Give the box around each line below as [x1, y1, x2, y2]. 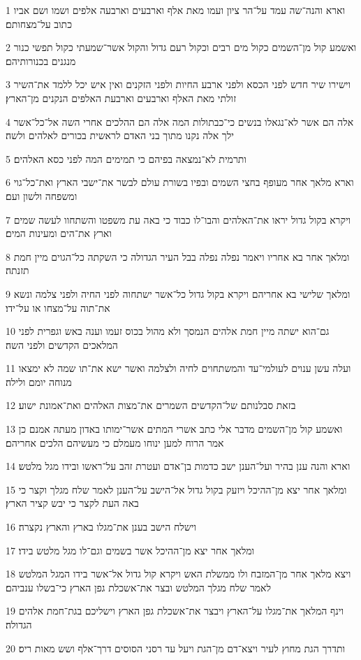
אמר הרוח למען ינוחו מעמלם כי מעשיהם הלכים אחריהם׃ [6, 435, 224, 450]
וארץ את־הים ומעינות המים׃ [6, 226, 112, 241]
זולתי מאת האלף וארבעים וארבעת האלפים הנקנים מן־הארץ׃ [6, 90, 237, 105]
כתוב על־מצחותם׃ [6, 16, 72, 31]
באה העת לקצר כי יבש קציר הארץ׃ [6, 496, 139, 510]
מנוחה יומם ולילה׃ [6, 374, 72, 389]
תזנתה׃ [6, 263, 29, 278]
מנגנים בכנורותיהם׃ [6, 53, 76, 68]
